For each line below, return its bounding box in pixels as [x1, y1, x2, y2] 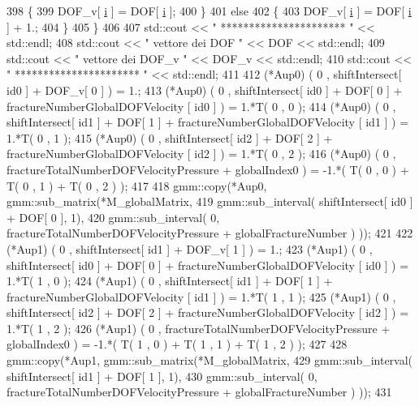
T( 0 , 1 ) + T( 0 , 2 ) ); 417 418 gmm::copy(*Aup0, [6, 177, 267, 194]
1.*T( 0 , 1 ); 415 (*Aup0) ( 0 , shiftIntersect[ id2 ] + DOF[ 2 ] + [6, 129, 333, 146]
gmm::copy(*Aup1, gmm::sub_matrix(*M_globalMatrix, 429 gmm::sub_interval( [6, 352, 413, 369]
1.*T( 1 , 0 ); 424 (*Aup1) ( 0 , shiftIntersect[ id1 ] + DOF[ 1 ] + [6, 272, 333, 289]
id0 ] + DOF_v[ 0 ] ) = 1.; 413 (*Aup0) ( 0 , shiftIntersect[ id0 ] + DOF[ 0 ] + [6, 81, 403, 98]
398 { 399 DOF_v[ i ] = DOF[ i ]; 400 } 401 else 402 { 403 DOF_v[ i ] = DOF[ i [6, 2, 412, 19]
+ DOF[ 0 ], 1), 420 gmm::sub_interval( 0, [6, 208, 220, 225]
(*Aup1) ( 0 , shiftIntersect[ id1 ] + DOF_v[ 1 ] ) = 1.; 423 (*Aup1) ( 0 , [6, 240, 373, 257]
